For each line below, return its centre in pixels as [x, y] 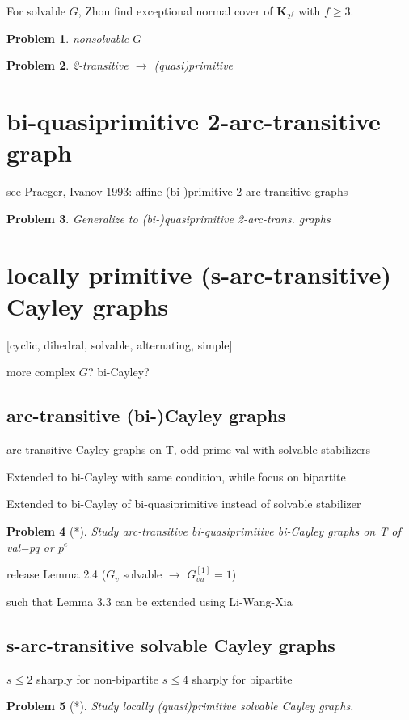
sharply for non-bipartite [97, 678]
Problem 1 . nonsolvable [68, 38]
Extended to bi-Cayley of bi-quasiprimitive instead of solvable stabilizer [184, 504]
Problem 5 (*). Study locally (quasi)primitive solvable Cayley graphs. [180, 706]
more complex [41, 372]
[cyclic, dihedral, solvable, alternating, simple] [120, 344]
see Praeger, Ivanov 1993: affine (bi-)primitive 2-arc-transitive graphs [177, 191]
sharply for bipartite [242, 678]
